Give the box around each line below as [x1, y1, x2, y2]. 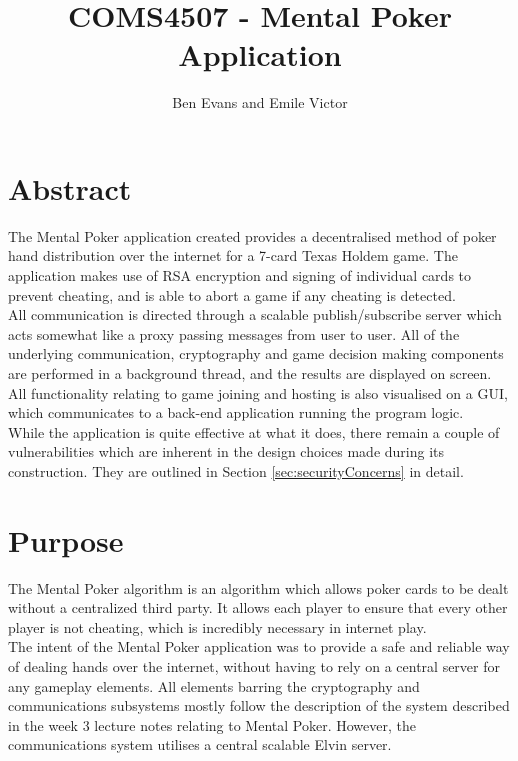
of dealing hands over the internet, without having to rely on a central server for [8, 656, 500, 677]
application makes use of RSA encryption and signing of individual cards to [8, 265, 472, 286]
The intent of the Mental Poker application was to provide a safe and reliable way [8, 636, 510, 657]
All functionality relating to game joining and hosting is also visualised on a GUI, [8, 382, 508, 403]
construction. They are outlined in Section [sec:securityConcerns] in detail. [8, 460, 464, 481]
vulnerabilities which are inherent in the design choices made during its [8, 441, 445, 462]
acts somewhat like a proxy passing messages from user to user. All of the [8, 323, 460, 344]
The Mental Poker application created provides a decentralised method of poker [8, 225, 497, 246]
